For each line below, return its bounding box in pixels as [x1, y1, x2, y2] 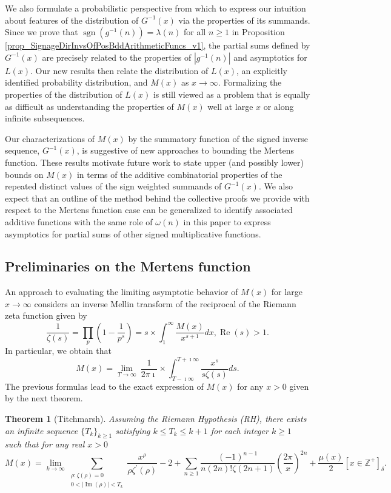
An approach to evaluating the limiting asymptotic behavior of [5, 285, 238, 298]
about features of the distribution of [5, 13, 139, 26]
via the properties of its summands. [178, 13, 310, 26]
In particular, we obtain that [5, 344, 112, 356]
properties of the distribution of [5, 87, 122, 100]
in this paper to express [183, 215, 271, 228]
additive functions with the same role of [5, 215, 153, 228]
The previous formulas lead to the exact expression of [5, 379, 204, 392]
